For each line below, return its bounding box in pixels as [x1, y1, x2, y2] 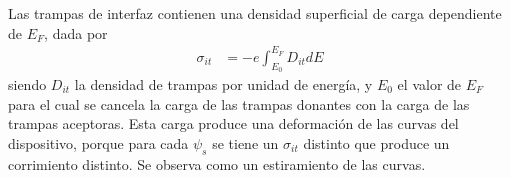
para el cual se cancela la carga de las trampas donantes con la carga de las [8, 93, 470, 114]
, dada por [44, 22, 108, 43]
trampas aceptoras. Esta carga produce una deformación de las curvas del [8, 113, 459, 134]
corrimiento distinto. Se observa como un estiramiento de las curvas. [8, 153, 426, 174]
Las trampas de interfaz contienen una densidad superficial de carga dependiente [8, 3, 502, 23]
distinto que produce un [303, 132, 450, 153]
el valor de [397, 73, 462, 94]
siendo [8, 73, 47, 94]
